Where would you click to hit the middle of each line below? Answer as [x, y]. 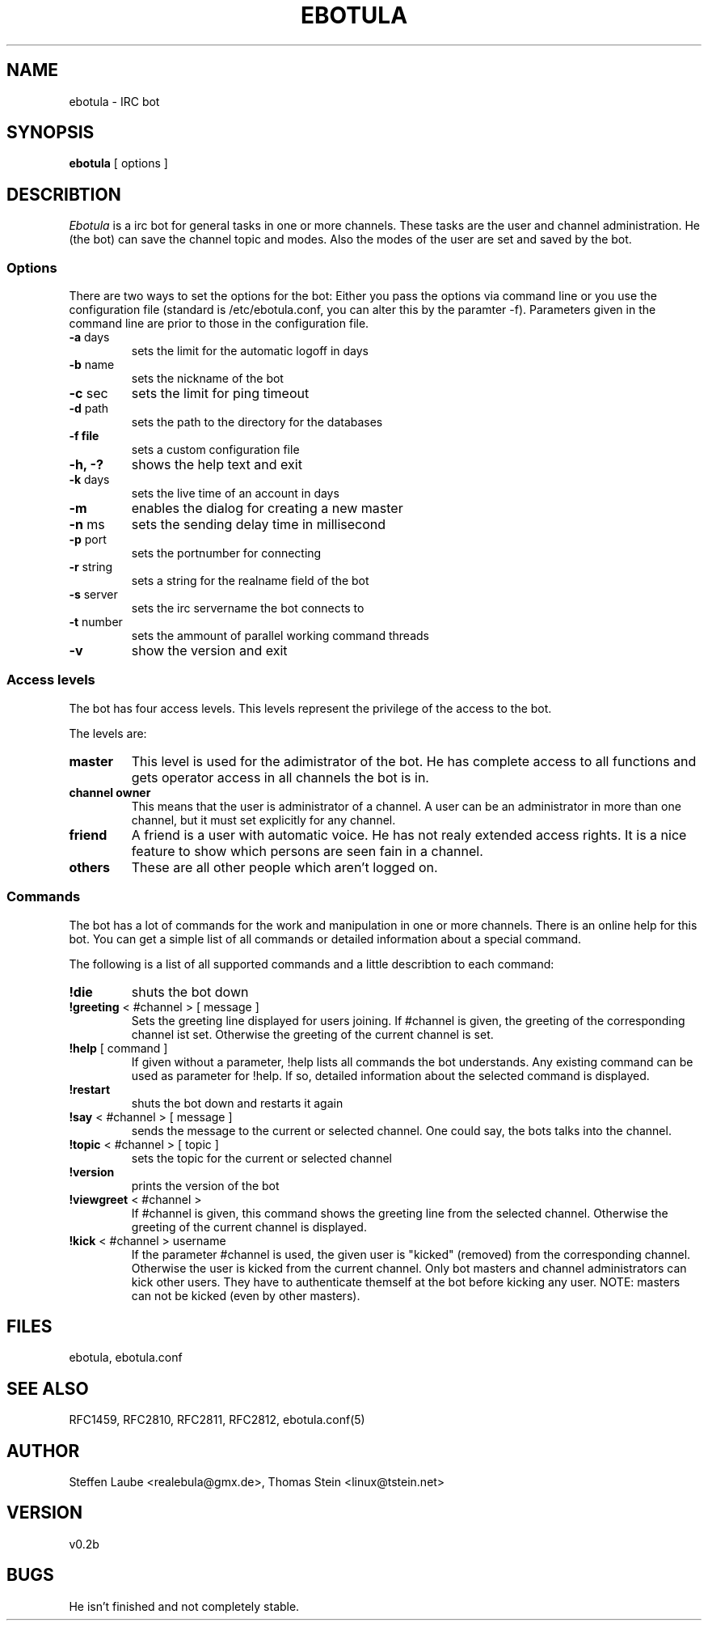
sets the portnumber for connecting [226, 553]
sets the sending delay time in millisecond [259, 525]
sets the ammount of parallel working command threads [280, 636]
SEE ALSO [48, 1388]
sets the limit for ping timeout [220, 394]
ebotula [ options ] [118, 163]
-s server [93, 595]
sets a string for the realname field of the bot [250, 581]
